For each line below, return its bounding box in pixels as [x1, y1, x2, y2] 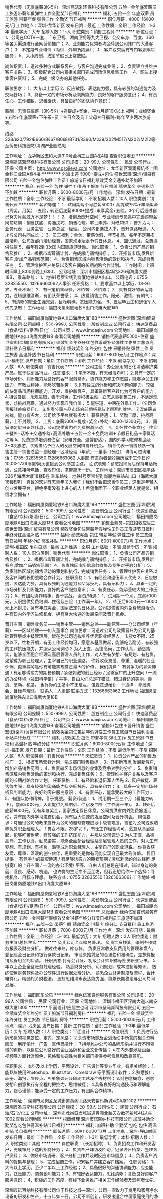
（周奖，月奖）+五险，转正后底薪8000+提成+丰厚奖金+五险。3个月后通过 [5, 208, 153, 213]
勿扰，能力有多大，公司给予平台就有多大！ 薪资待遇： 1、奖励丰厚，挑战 [5, 412, 149, 418]
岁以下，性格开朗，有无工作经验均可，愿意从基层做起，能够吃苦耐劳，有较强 [5, 639, 158, 645]
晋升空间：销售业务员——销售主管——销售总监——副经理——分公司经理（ [5, 621, 154, 627]
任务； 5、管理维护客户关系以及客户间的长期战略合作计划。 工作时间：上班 [5, 262, 155, 268]
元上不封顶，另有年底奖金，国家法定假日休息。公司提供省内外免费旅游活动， [5, 605, 158, 611]
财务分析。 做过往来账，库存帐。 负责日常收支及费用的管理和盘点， [21, 945, 156, 951]
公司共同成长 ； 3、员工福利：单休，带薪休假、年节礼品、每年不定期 [13, 232, 150, 238]
